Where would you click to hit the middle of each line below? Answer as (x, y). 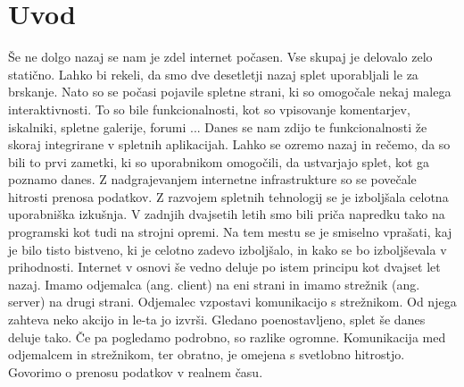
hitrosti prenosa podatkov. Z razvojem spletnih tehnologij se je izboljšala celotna (228, 196)
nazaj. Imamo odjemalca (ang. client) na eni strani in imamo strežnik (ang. (214, 284)
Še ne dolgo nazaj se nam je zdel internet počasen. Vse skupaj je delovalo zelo (220, 57)
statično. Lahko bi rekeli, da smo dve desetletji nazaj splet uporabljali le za (213, 74)
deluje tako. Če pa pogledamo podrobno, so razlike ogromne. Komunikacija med (227, 337)
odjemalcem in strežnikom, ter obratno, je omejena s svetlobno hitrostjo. (207, 354)
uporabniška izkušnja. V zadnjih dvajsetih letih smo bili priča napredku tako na (227, 214)
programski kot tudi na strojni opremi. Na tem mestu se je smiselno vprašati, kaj (230, 232)
